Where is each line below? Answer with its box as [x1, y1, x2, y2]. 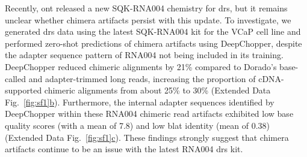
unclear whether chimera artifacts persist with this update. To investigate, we [5, 13, 291, 26]
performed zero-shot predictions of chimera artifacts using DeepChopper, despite [5, 37, 302, 49]
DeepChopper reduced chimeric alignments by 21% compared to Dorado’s [5, 60, 277, 73]
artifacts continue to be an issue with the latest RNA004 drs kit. [5, 143, 243, 155]
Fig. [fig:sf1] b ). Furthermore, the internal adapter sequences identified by [5, 95, 274, 108]
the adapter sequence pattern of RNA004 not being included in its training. [5, 49, 284, 61]
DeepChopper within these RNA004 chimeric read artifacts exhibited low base [5, 107, 294, 120]
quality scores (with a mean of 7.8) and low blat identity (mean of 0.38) [5, 119, 270, 131]
